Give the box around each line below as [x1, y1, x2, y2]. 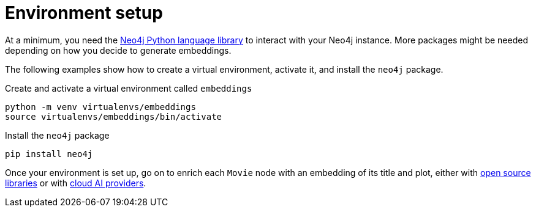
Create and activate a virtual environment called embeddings [5, 82, 252, 93]
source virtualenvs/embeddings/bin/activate [5, 111, 222, 122]
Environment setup [5, 2, 163, 23]
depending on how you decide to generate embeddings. [5, 45, 232, 56]
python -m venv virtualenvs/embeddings [5, 101, 196, 112]
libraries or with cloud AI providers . [5, 177, 146, 188]
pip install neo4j [5, 148, 93, 159]
